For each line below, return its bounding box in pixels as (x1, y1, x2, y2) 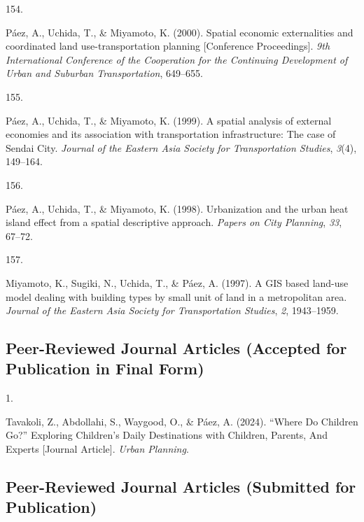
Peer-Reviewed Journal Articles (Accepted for (6, 337, 347, 359)
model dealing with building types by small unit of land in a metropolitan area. (6, 289, 347, 304)
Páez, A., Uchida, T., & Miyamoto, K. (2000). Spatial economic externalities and (6, 24, 353, 39)
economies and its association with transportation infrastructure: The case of (6, 127, 336, 141)
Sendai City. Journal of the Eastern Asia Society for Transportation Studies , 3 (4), (6, 140, 357, 155)
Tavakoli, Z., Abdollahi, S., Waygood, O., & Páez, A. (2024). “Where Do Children (6, 414, 358, 428)
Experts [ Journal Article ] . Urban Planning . (6, 442, 189, 456)
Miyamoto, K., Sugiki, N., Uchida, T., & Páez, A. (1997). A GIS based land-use (6, 275, 349, 290)
